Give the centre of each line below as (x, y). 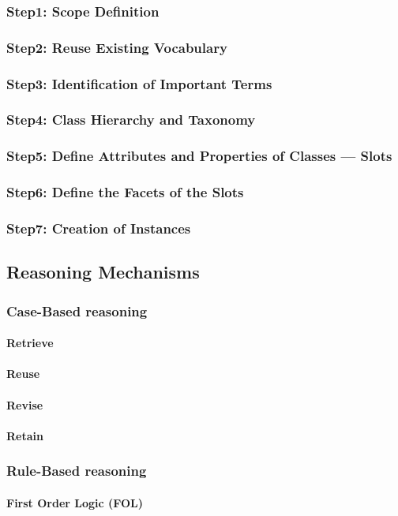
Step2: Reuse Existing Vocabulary (117, 47)
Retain (25, 435)
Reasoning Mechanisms (103, 272)
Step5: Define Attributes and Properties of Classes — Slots (199, 156)
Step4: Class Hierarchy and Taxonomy (131, 120)
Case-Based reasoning (77, 310)
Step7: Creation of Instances (99, 228)
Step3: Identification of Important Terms (139, 83)
